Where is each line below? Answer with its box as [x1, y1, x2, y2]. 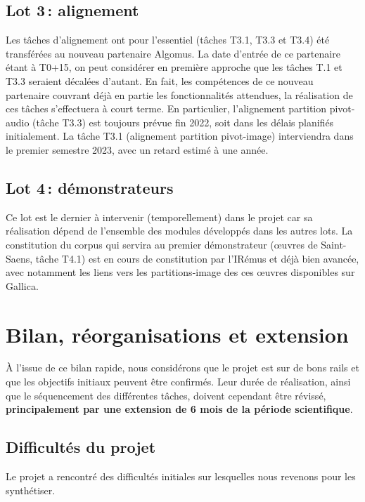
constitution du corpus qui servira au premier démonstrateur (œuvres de [6, 237, 318, 251]
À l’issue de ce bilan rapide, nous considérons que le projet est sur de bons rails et [6, 360, 359, 375]
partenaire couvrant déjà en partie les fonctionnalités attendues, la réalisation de [6, 87, 353, 102]
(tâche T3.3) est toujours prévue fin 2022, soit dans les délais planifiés [32, 114, 334, 129]
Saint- [321, 237, 347, 251]
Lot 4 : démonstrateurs [6, 176, 174, 198]
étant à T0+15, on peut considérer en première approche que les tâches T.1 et [6, 60, 342, 74]
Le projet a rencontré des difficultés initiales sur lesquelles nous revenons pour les [6, 469, 356, 484]
